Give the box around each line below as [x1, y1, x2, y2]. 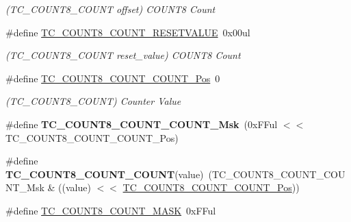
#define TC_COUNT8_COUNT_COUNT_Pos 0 [5, 71, 220, 85]
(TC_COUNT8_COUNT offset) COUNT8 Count [5, 2, 216, 16]
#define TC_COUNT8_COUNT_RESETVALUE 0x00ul [5, 25, 250, 39]
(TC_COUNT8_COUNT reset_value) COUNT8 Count [5, 48, 241, 62]
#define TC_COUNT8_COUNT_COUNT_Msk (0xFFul [5, 116, 278, 131]
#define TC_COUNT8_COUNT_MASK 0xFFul [5, 203, 216, 217]
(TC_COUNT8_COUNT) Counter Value [5, 94, 181, 108]
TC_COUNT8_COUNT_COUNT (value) [5, 166, 204, 181]
